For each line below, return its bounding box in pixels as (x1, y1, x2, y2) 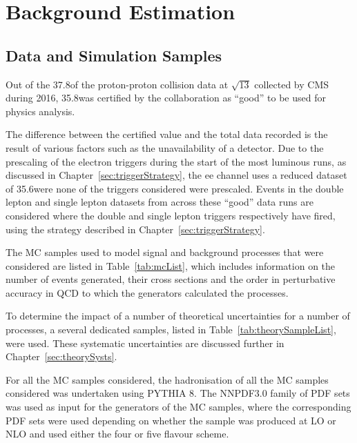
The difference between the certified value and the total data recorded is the (6, 127, 328, 141)
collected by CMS (254, 77, 329, 91)
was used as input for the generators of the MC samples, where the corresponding (6, 400, 351, 414)
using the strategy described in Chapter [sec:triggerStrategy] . (6, 221, 265, 236)
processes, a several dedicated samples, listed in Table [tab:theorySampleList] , (6, 322, 336, 337)
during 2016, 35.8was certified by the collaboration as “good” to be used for (6, 90, 326, 105)
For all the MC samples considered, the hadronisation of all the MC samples (6, 372, 329, 386)
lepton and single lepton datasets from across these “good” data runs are (6, 195, 313, 209)
